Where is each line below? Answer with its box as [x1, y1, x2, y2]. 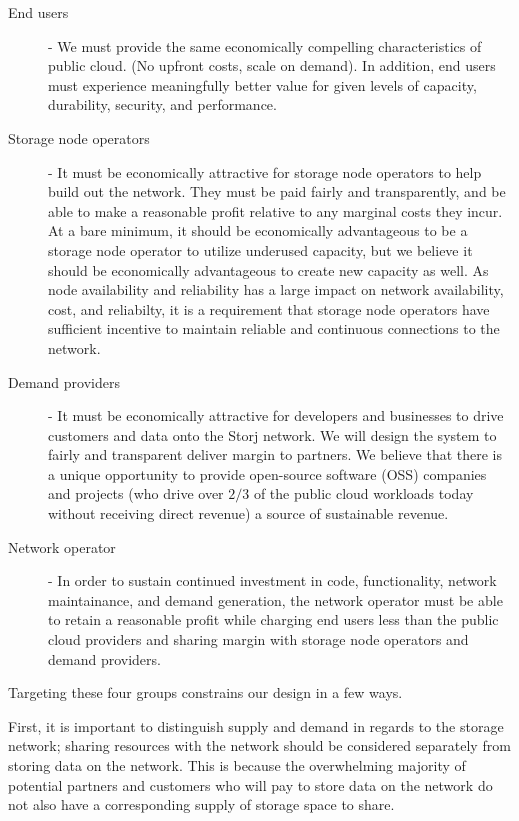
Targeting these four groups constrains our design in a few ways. [8, 682, 403, 703]
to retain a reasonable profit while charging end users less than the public [48, 609, 499, 630]
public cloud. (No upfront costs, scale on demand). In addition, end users [48, 55, 496, 76]
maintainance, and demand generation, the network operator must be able [48, 589, 503, 610]
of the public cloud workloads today [253, 483, 474, 504]
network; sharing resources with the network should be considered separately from [8, 735, 511, 756]
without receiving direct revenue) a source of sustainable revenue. [48, 503, 449, 524]
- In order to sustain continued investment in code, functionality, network [48, 570, 497, 591]
